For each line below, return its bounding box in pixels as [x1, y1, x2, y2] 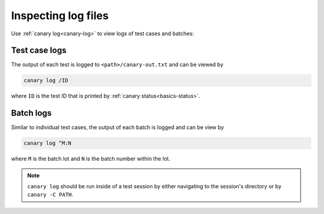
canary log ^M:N [23, 140, 72, 146]
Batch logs [11, 108, 52, 118]
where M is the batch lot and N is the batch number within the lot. [11, 155, 170, 163]
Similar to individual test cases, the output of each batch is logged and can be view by [11, 124, 224, 131]
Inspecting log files [11, 9, 109, 22]
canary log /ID [23, 77, 68, 84]
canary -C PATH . [27, 191, 74, 198]
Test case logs [11, 45, 67, 56]
